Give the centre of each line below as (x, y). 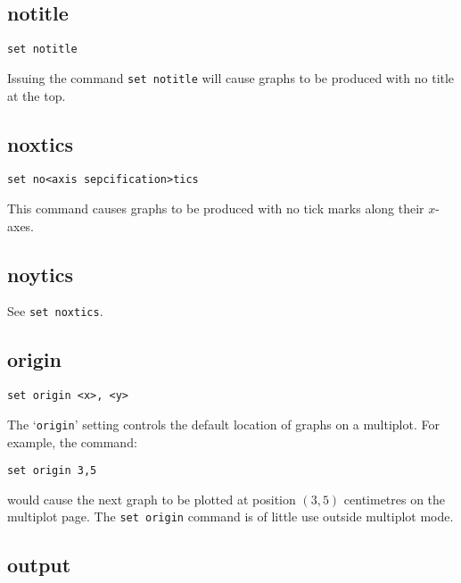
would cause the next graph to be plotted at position (152, 499)
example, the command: (72, 441)
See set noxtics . (55, 311)
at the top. (37, 95)
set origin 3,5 (52, 471)
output (39, 565)
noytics (40, 274)
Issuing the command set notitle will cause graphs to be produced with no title (231, 77)
